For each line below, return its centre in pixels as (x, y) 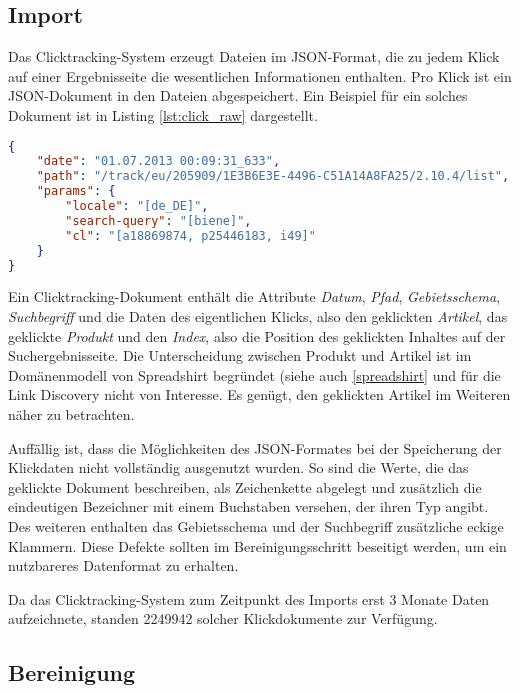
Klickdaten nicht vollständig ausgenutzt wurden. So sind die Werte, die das (238, 467)
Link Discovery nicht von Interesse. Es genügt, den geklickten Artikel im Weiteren (259, 394)
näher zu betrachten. (71, 414)
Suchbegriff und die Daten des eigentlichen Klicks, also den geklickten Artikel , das (258, 316)
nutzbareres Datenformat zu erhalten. (123, 565)
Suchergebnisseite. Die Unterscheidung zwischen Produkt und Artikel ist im (240, 355)
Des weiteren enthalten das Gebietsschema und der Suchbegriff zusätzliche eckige (256, 525)
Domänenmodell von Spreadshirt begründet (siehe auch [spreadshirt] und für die (254, 374)
